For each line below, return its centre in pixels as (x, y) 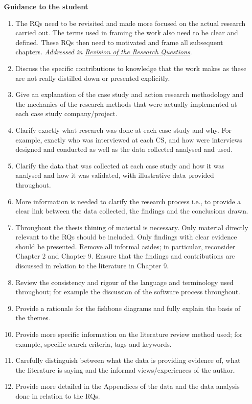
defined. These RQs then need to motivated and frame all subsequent (119, 42)
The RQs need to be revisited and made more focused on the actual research (130, 23)
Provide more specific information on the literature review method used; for (129, 334)
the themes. (33, 318)
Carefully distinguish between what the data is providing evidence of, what (128, 360)
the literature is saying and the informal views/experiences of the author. (125, 369)
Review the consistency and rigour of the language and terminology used (125, 282)
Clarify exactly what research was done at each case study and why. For (124, 130)
